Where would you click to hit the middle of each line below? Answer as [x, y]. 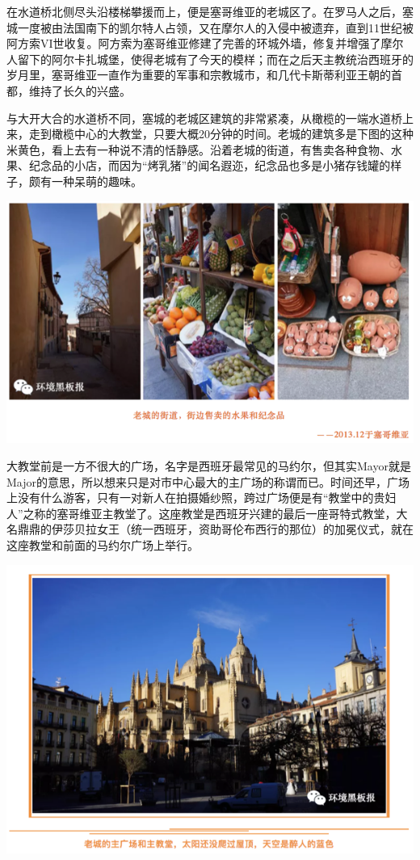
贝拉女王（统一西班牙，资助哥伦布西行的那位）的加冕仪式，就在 [244, 529]
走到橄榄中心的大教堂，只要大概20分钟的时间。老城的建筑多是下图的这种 [221, 134]
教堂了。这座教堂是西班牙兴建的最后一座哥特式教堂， [255, 513]
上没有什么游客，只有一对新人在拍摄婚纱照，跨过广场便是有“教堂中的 [190, 497]
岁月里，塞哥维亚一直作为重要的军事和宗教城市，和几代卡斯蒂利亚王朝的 [199, 75]
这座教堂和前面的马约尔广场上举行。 [103, 544]
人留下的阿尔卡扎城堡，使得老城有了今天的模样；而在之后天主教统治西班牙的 [210, 59]
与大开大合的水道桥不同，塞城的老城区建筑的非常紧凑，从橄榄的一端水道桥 [204, 118]
